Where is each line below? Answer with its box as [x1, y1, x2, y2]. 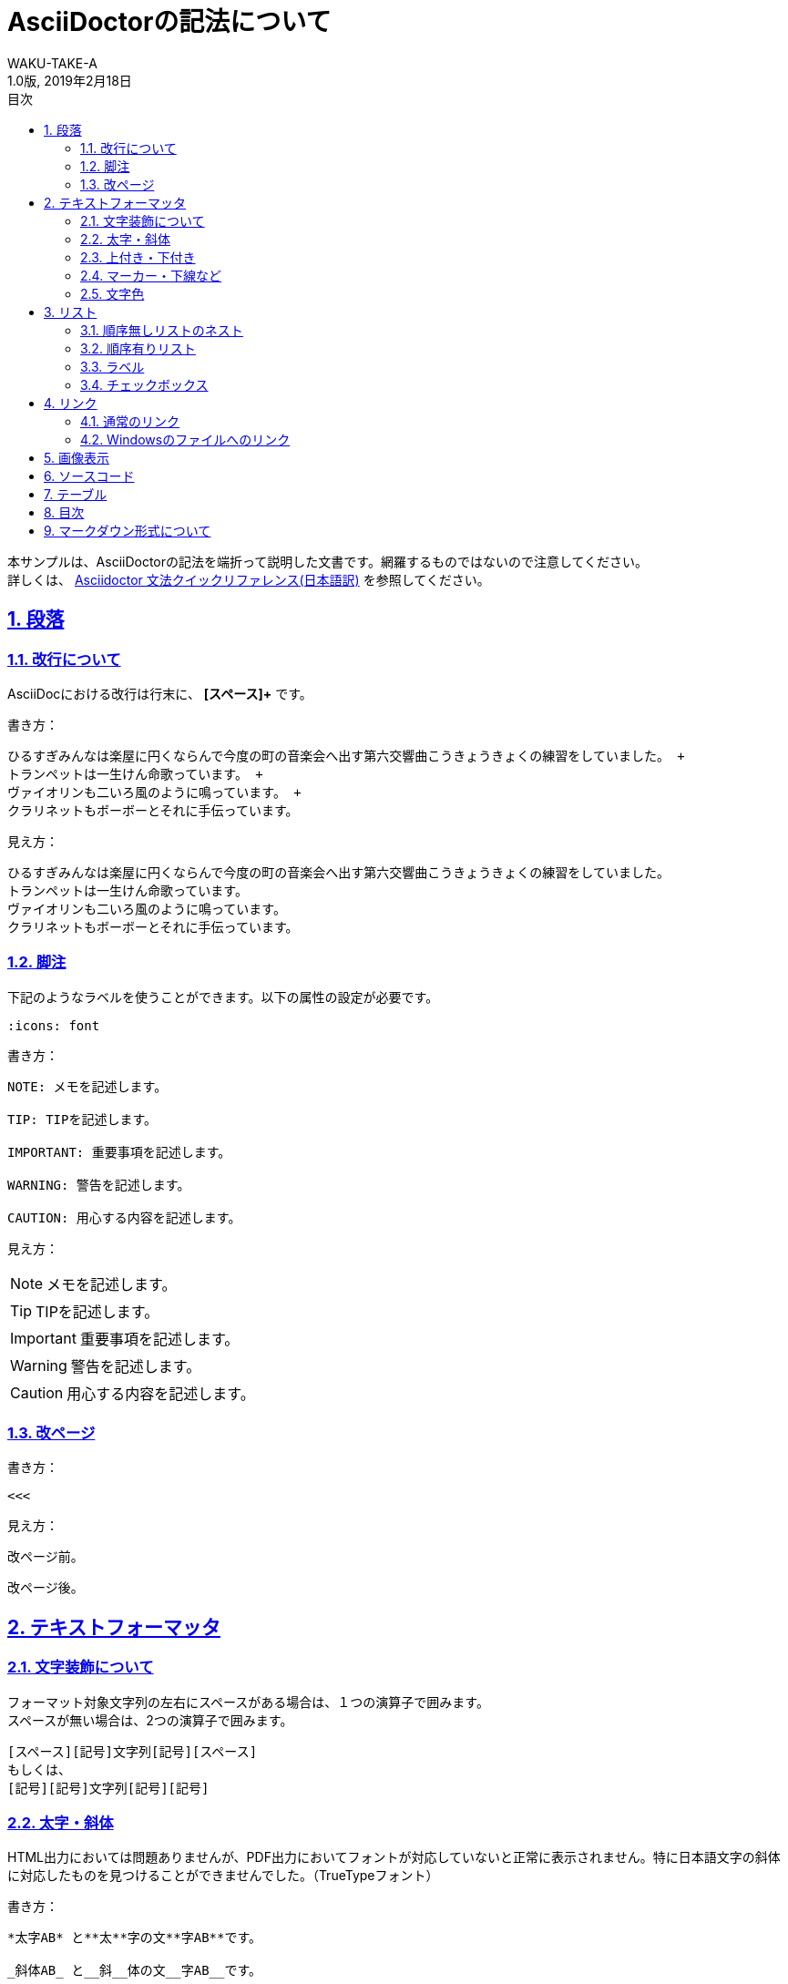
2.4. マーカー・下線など [80, 267, 222, 283]
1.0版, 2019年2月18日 [7, 72, 132, 88]
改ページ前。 [7, 1549, 84, 1565]
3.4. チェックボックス [80, 376, 209, 393]
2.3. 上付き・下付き [80, 249, 196, 265]
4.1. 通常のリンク [80, 413, 180, 429]
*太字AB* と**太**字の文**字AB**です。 [7, 1930, 262, 1946]
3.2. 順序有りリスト [80, 340, 196, 356]
